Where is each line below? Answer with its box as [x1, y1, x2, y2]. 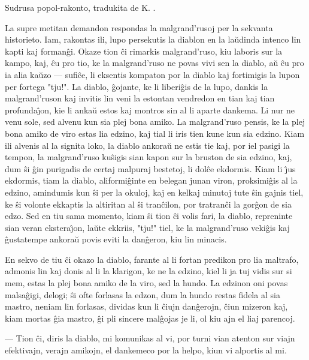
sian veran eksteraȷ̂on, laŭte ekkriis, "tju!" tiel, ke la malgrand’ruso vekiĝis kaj [5, 221, 290, 233]
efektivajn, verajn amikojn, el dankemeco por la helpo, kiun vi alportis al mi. [5, 344, 287, 356]
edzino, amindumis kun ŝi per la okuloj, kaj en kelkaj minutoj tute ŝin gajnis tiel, [5, 185, 304, 198]
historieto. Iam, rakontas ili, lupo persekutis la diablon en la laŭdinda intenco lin [5, 33, 301, 46]
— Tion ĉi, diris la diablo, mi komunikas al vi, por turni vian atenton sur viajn [5, 332, 295, 344]
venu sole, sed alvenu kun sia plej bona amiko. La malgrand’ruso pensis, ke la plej [5, 115, 305, 128]
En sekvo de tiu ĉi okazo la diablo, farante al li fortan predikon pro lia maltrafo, [5, 253, 299, 265]
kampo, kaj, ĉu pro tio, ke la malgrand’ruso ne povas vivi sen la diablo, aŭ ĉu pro [5, 56, 304, 69]
